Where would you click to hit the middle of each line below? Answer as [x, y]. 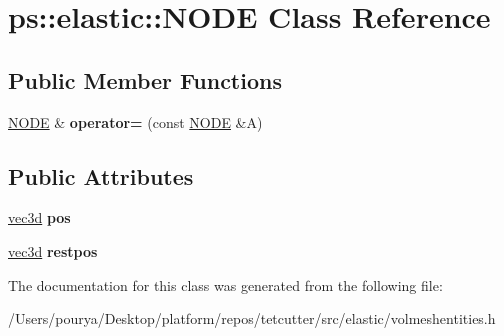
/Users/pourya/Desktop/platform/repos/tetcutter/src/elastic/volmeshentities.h [252, 318]
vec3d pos [39, 217]
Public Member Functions [145, 79]
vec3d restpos [53, 250]
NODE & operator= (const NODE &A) [135, 121]
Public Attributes [101, 175]
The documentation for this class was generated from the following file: [225, 284]
